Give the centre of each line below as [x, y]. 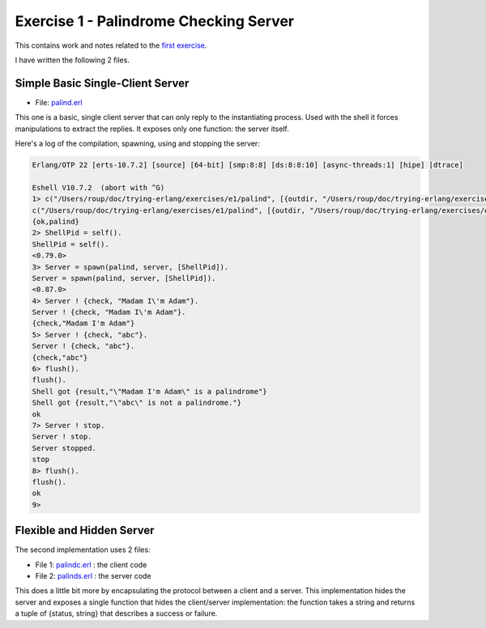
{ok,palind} [56, 221]
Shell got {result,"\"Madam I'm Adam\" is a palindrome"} [149, 391]
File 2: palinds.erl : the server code [93, 576]
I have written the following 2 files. [72, 60]
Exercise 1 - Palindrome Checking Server [155, 21]
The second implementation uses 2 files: [83, 549]
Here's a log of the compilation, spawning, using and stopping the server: [138, 144]
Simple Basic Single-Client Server [102, 83]
